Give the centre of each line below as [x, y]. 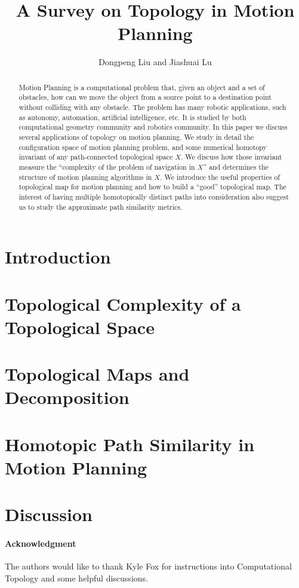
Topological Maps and [97, 374]
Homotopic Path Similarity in [130, 444]
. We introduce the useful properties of [220, 177]
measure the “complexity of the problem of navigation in [107, 166]
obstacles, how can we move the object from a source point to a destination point [145, 97]
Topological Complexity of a [123, 303]
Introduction [58, 257]
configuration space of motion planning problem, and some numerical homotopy [143, 147]
